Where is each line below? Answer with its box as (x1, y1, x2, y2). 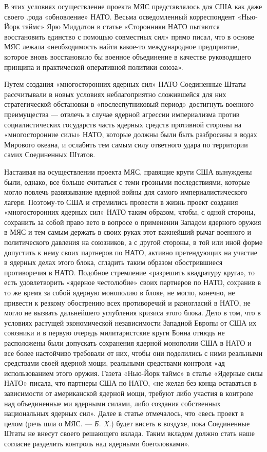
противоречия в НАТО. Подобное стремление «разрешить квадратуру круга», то (4, 267, 255, 277)
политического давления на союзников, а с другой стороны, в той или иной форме (4, 237, 263, 248)
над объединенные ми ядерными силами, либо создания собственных (4, 398, 221, 408)
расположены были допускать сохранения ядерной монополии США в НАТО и (4, 337, 252, 348)
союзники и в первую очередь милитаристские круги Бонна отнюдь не (4, 327, 225, 338)
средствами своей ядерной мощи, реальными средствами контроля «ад (4, 357, 225, 368)
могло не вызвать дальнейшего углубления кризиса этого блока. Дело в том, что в (4, 307, 261, 318)
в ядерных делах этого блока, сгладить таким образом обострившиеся (4, 257, 223, 268)
